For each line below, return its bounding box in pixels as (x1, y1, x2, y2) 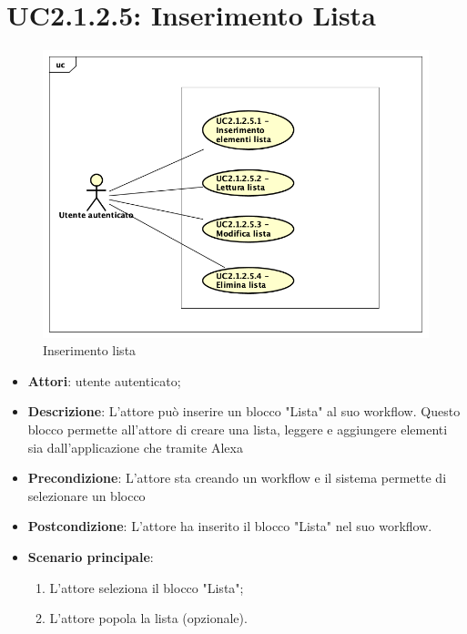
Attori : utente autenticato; (27, 371, 181, 390)
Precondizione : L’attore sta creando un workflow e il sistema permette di (27, 468, 447, 487)
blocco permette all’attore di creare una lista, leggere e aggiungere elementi (27, 419, 448, 438)
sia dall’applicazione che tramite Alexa (27, 437, 243, 456)
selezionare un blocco (27, 486, 146, 505)
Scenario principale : (27, 547, 154, 566)
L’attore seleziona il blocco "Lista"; (49, 578, 244, 597)
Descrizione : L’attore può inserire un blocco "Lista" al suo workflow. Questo (27, 402, 461, 421)
